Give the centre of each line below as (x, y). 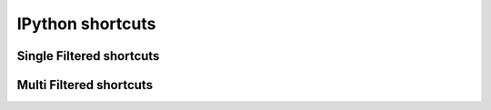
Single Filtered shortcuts (88, 56)
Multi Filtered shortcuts (85, 85)
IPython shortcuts (86, 24)
